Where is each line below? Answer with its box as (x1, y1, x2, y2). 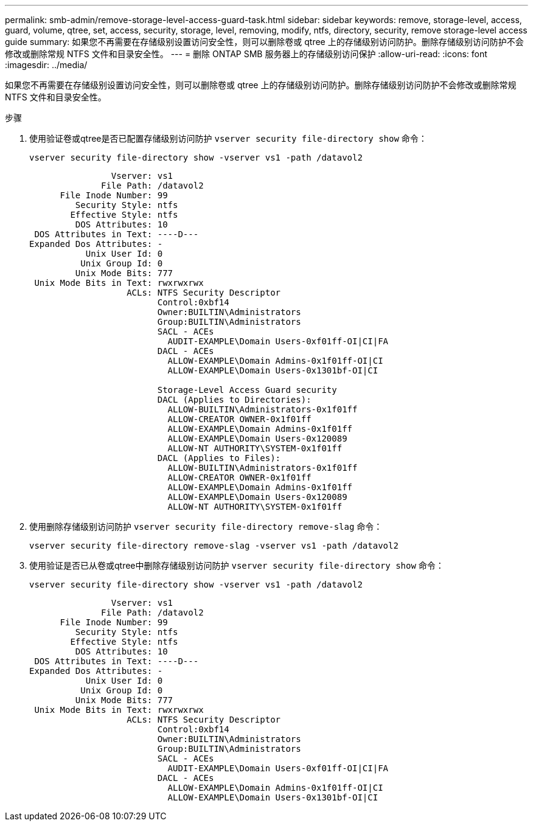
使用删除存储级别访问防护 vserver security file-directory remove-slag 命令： (29, 521, 383, 532)
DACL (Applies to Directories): (157, 395, 312, 404)
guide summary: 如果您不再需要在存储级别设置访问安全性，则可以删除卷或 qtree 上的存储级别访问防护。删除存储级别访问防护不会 (5, 36, 524, 47)
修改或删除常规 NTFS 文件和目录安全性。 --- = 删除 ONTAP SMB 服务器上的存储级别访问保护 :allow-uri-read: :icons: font (5, 49, 487, 59)
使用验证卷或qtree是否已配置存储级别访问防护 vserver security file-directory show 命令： (29, 133, 427, 144)
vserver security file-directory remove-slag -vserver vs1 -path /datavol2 (29, 541, 399, 550)
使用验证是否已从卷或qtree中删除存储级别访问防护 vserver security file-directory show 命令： (29, 560, 444, 571)
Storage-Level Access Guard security (157, 385, 337, 395)
